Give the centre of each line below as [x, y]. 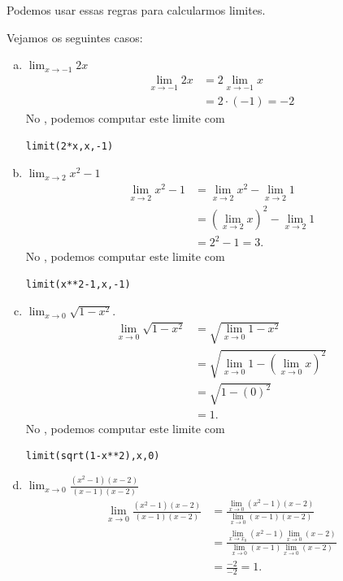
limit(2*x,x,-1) [69, 146]
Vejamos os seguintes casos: [75, 37]
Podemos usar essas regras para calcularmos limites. [136, 10]
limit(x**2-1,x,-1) [78, 284]
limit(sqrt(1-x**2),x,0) [93, 456]
